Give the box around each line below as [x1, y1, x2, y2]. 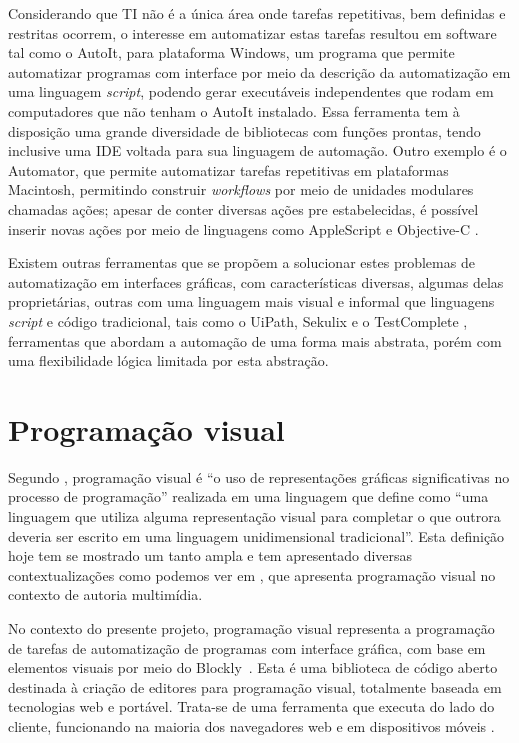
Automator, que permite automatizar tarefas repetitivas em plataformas [8, 159, 449, 180]
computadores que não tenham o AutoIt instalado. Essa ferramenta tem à [8, 100, 460, 121]
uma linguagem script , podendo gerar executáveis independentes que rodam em [8, 81, 494, 102]
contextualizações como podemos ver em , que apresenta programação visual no [8, 564, 496, 585]
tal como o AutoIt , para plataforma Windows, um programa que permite [8, 42, 455, 63]
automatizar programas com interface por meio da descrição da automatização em [8, 61, 511, 82]
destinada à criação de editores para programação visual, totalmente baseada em [8, 676, 502, 697]
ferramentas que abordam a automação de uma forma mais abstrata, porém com [8, 330, 502, 351]
